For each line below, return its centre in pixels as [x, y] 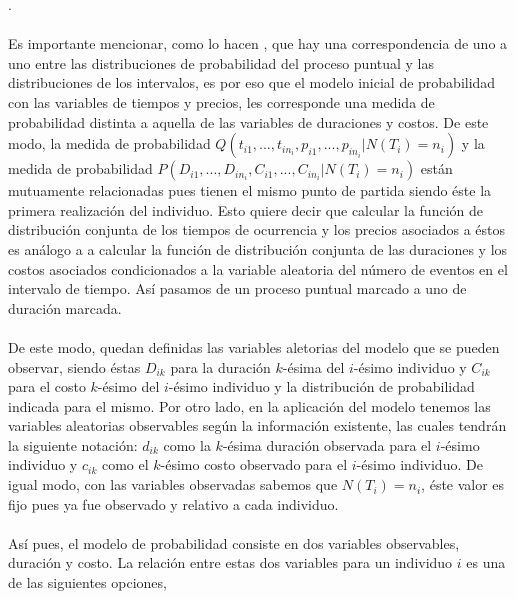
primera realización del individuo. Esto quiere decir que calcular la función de [245, 209]
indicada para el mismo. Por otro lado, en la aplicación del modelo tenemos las [249, 405]
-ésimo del [128, 386]
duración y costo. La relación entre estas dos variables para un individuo [230, 562]
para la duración [220, 366]
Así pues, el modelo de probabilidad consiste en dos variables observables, [234, 542]
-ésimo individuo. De [419, 464]
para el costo [47, 386]
